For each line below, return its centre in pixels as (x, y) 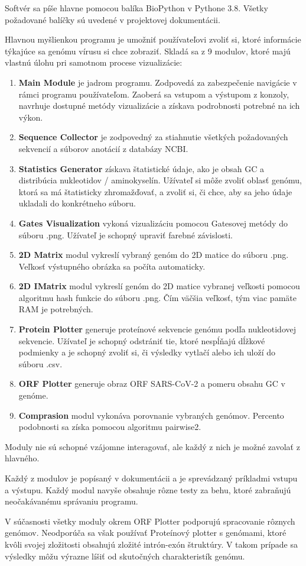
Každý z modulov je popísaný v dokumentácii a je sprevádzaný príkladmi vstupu (151, 478)
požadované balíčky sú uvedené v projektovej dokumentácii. (113, 19)
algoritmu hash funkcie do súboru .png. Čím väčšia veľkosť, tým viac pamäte (157, 297)
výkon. (31, 117)
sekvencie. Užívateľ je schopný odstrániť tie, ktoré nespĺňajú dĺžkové (142, 340)
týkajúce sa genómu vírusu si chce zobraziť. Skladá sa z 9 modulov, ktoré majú (148, 51)
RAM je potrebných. (56, 309)
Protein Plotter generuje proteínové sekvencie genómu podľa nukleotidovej (157, 329)
